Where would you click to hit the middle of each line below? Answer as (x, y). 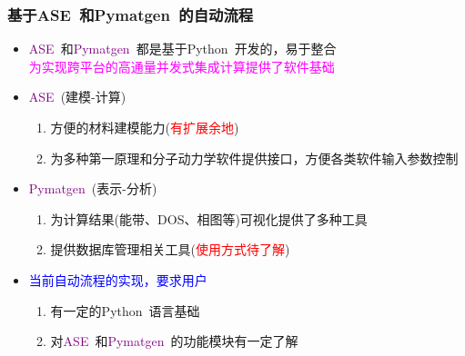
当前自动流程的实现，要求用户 (118, 279)
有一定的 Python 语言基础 (125, 310)
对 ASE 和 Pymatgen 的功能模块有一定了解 (174, 341)
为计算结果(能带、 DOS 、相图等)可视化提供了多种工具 (209, 218)
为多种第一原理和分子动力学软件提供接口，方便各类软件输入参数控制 (254, 158)
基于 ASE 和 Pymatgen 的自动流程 (131, 14)
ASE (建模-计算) (77, 97)
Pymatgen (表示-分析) (93, 188)
